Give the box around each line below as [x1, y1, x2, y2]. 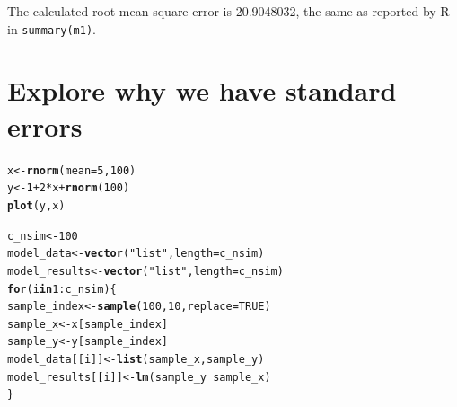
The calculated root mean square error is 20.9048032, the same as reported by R [7, 2, 450, 20]
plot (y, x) [7, 199, 66, 212]
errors [7, 107, 83, 144]
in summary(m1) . [7, 19, 96, 38]
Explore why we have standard [7, 72, 397, 109]
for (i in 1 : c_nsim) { [7, 282, 117, 296]
